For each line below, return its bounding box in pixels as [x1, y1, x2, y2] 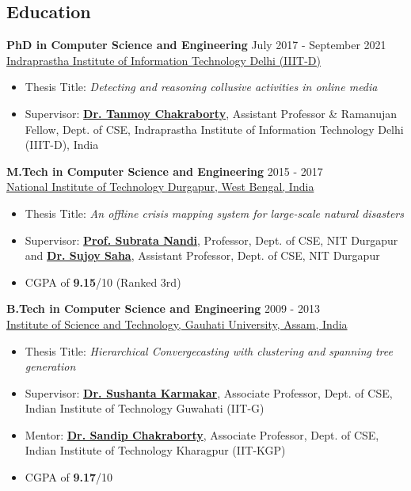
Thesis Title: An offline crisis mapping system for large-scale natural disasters [25, 204, 404, 221]
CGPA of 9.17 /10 [25, 469, 112, 485]
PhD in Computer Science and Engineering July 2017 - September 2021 [6, 36, 386, 53]
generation [25, 358, 76, 375]
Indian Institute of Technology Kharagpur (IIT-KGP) [25, 442, 286, 459]
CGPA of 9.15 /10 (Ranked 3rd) [25, 273, 181, 290]
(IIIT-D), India [25, 136, 99, 153]
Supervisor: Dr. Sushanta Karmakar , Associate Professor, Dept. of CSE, [25, 384, 393, 401]
